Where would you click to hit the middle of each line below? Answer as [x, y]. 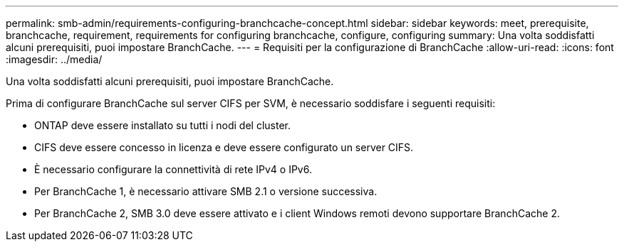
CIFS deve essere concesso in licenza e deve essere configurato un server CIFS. [224, 147]
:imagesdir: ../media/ [54, 59]
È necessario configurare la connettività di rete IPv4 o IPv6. [173, 169]
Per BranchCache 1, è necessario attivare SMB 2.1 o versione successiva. [206, 191]
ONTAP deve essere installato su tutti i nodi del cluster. [163, 125]
